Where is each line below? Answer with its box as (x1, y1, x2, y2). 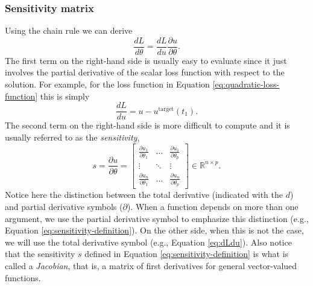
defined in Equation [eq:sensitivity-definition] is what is (84, 247, 289, 260)
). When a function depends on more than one (127, 200, 299, 213)
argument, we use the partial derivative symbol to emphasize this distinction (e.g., (5, 212, 309, 224)
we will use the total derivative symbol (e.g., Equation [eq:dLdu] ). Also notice (5, 235, 292, 248)
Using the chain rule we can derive (5, 24, 133, 37)
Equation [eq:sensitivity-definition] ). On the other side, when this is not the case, (5, 224, 304, 237)
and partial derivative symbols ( (5, 200, 123, 213)
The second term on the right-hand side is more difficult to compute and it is (5, 119, 290, 132)
